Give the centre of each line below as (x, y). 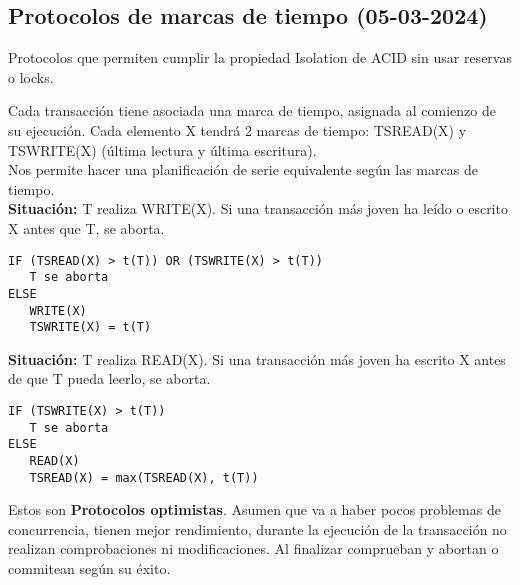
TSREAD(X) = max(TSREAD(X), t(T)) (144, 477)
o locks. (31, 76)
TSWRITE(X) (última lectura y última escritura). (162, 149)
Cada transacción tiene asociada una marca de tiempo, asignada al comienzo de (252, 110)
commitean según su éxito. (89, 568)
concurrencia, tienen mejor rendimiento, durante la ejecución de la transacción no (257, 528)
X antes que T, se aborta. (86, 227)
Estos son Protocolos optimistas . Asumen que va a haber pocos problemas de (254, 509)
